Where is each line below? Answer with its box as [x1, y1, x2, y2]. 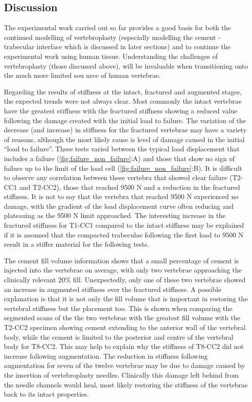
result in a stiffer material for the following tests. [4, 239, 149, 249]
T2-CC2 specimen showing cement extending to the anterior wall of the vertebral [4, 322, 246, 332]
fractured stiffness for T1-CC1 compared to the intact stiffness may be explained [4, 220, 244, 230]
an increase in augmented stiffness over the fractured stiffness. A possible [4, 284, 221, 294]
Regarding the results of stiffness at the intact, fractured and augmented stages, [4, 86, 242, 96]
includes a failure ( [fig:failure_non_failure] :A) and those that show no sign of [4, 153, 235, 163]
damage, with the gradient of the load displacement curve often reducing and [4, 201, 234, 211]
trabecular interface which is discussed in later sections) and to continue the [4, 41, 231, 52]
